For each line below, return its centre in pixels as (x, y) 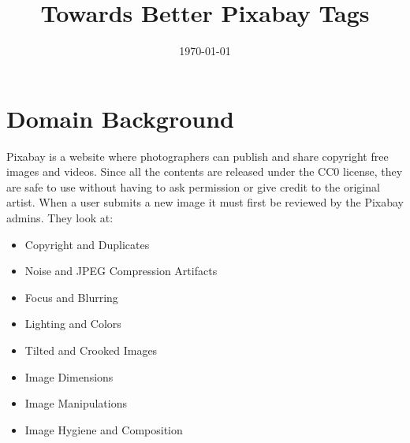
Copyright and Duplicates (87, 244)
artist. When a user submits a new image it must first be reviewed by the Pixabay (205, 202)
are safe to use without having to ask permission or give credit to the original (193, 186)
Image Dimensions (69, 376)
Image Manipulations (76, 403)
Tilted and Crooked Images (91, 350)
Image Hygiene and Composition (104, 429)
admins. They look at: (60, 218)
